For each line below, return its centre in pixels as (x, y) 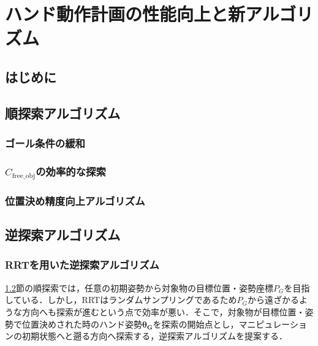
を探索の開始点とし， (196, 324)
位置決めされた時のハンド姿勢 (82, 324)
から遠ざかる (274, 300)
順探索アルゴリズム (63, 113)
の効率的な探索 (71, 171)
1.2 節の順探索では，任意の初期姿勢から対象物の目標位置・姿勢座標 (139, 287)
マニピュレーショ (273, 324)
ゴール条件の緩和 (45, 143)
